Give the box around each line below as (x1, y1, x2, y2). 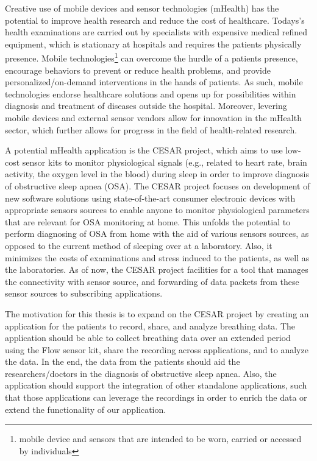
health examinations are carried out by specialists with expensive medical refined (5, 26, 307, 38)
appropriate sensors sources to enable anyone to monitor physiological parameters (5, 203, 310, 216)
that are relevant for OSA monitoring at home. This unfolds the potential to (5, 215, 291, 228)
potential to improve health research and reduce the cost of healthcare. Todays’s (5, 13, 305, 26)
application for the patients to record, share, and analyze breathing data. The (5, 319, 295, 332)
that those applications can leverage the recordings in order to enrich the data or (5, 391, 307, 404)
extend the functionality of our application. (5, 403, 166, 415)
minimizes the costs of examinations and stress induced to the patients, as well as (5, 251, 310, 264)
